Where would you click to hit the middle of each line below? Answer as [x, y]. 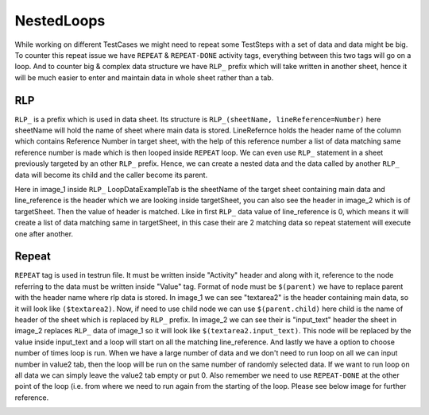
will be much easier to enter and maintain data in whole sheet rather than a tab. [144, 77]
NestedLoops [60, 21]
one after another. [44, 233]
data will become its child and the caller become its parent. [111, 175]
